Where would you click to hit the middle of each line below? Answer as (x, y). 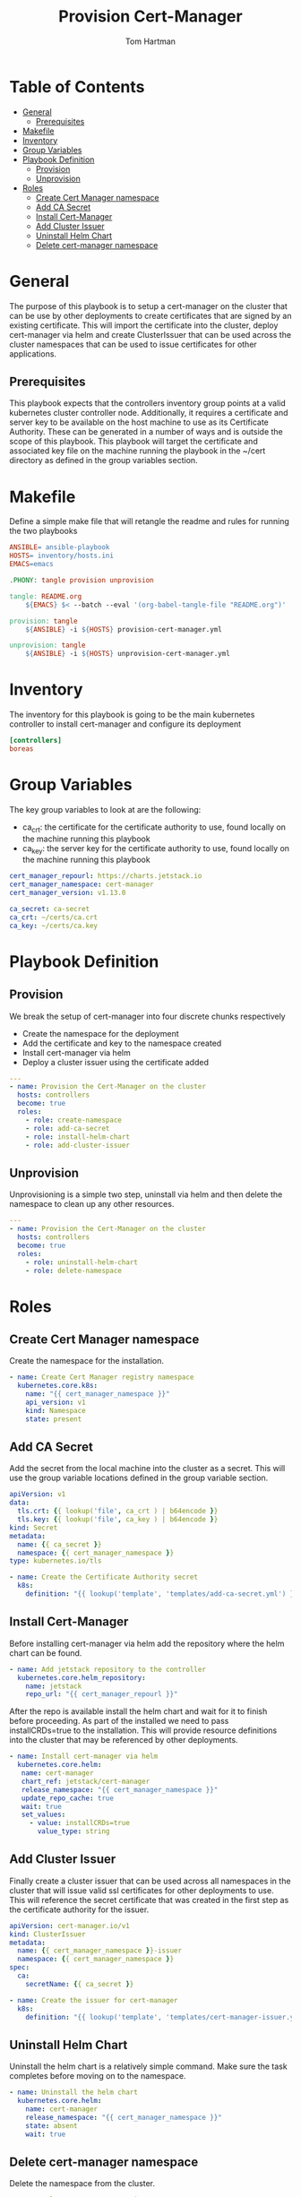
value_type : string (73, 1831)
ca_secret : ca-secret (50, 909)
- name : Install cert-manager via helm (84, 1757)
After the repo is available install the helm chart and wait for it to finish (138, 1711)
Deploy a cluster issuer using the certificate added (115, 1062)
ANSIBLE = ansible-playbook (60, 547)
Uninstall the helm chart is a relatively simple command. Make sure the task (149, 2066)
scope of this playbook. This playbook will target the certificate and (133, 442)
